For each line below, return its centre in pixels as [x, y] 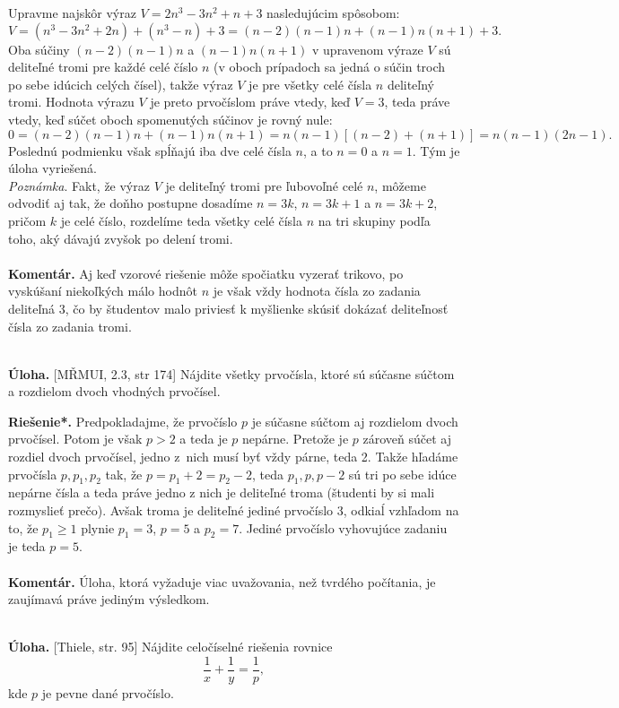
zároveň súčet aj [407, 439]
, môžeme [400, 185]
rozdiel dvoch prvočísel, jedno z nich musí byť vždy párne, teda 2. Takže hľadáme [233, 457]
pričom [27, 220]
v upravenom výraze [368, 49]
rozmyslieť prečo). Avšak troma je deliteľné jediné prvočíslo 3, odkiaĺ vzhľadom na [234, 510]
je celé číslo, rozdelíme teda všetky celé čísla [181, 220]
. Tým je [436, 150]
